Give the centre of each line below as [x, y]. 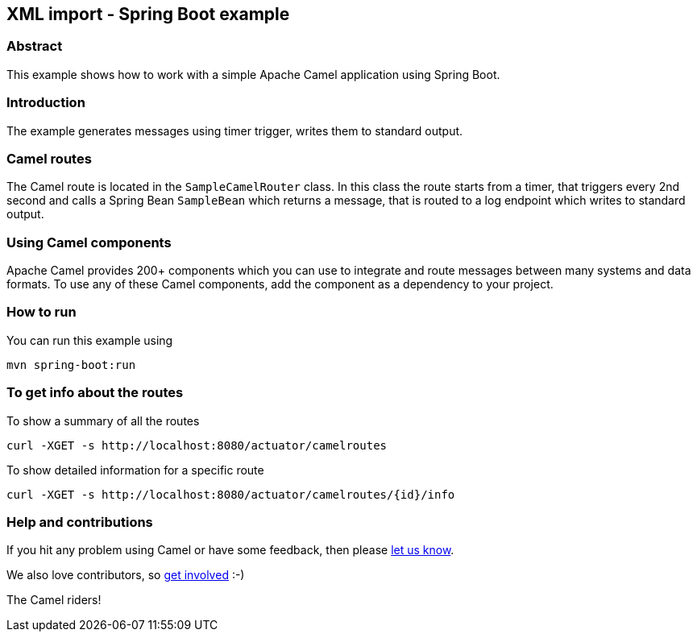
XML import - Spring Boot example [148, 14]
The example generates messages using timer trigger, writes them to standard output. [235, 130]
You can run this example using [90, 340]
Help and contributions [80, 522]
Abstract [35, 46]
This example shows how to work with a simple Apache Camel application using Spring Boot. [253, 74]
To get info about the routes [95, 393]
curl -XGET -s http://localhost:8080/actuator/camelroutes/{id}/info [231, 494]
